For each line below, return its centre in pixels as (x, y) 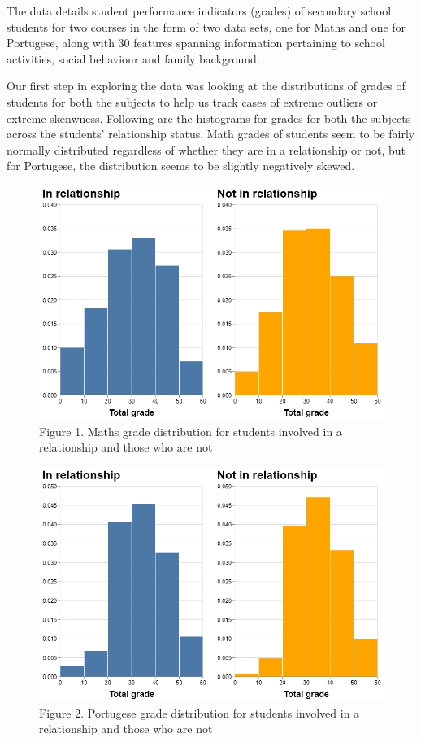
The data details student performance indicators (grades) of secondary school (199, 11)
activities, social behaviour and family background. (133, 58)
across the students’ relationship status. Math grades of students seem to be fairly (211, 134)
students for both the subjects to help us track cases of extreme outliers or (192, 101)
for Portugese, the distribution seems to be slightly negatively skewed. (181, 166)
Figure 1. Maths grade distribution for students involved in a (191, 431)
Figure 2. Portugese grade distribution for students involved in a (200, 712)
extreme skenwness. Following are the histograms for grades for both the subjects (209, 118)
